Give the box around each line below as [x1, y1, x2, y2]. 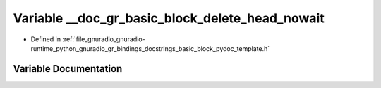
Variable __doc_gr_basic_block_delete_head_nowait [13, 10, 325, 26]
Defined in [30, 35, 61, 43]
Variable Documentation [13, 63, 123, 75]
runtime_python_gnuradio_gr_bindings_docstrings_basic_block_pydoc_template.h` [30, 44, 270, 52]
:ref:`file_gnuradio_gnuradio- [62, 35, 145, 43]
